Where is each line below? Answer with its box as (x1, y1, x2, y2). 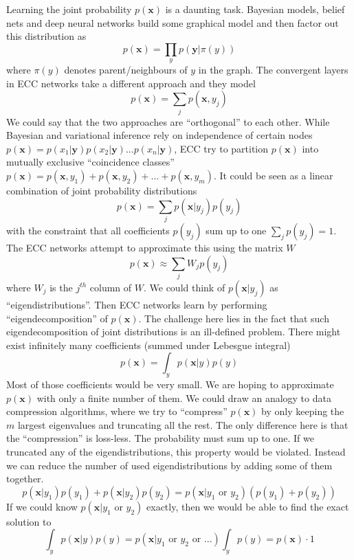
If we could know (6, 499, 78, 513)
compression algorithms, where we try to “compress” (6, 404, 228, 418)
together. (6, 471, 44, 486)
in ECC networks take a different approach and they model (6, 76, 256, 90)
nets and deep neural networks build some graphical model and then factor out (6, 15, 339, 30)
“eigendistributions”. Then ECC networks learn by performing (6, 297, 267, 311)
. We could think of (143, 280, 225, 294)
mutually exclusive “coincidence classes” (6, 155, 175, 169)
